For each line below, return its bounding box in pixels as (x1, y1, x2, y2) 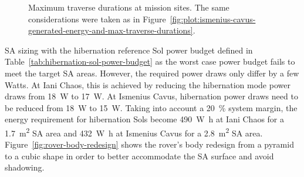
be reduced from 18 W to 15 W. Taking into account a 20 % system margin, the (5, 101, 298, 113)
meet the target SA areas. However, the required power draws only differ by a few (5, 66, 299, 79)
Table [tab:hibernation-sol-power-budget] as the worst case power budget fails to (5, 55, 295, 68)
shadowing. (5, 161, 45, 173)
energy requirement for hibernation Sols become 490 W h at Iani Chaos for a (5, 113, 285, 125)
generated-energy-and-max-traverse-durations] (28, 24, 193, 36)
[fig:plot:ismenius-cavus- (170, 12, 256, 25)
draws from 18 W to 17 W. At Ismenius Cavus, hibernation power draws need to (5, 90, 298, 102)
